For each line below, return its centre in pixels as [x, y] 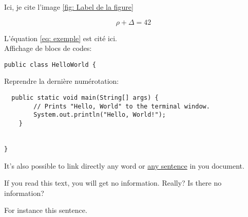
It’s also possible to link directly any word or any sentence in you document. [124, 165]
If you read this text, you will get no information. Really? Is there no [113, 183]
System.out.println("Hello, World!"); [100, 115]
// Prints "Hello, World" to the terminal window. [122, 106]
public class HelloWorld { [50, 65]
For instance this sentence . [46, 210]
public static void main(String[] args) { [85, 98]
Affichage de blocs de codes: [48, 48]
